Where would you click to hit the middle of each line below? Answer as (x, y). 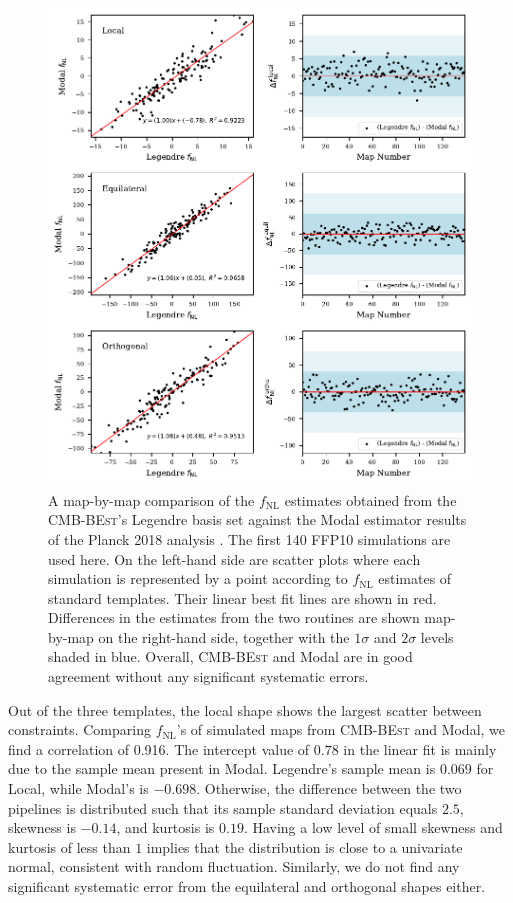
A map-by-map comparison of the (151, 499)
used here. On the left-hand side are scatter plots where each (234, 558)
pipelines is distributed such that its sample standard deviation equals (223, 807)
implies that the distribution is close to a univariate (304, 846)
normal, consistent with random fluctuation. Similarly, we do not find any (234, 866)
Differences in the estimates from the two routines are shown (234, 617)
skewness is (42, 827)
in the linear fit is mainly (420, 748)
